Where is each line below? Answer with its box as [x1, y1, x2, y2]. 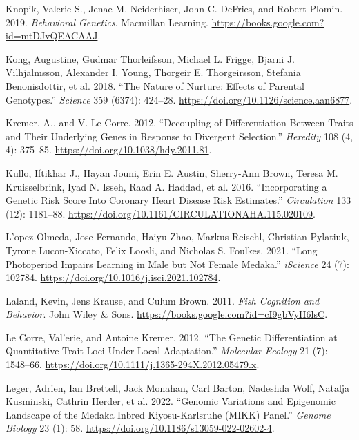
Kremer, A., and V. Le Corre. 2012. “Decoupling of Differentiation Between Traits [6, 115, 353, 130]
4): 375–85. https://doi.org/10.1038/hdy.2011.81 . [6, 142, 212, 157]
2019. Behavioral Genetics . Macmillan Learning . [6, 15, 208, 29]
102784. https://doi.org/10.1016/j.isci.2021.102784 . [6, 270, 221, 285]
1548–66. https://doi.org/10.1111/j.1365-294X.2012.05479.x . [6, 357, 260, 372]
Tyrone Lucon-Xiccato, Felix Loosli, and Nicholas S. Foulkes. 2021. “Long [6, 242, 318, 257]
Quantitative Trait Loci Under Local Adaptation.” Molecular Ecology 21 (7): [6, 343, 328, 358]
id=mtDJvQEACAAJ [6, 28, 98, 43]
